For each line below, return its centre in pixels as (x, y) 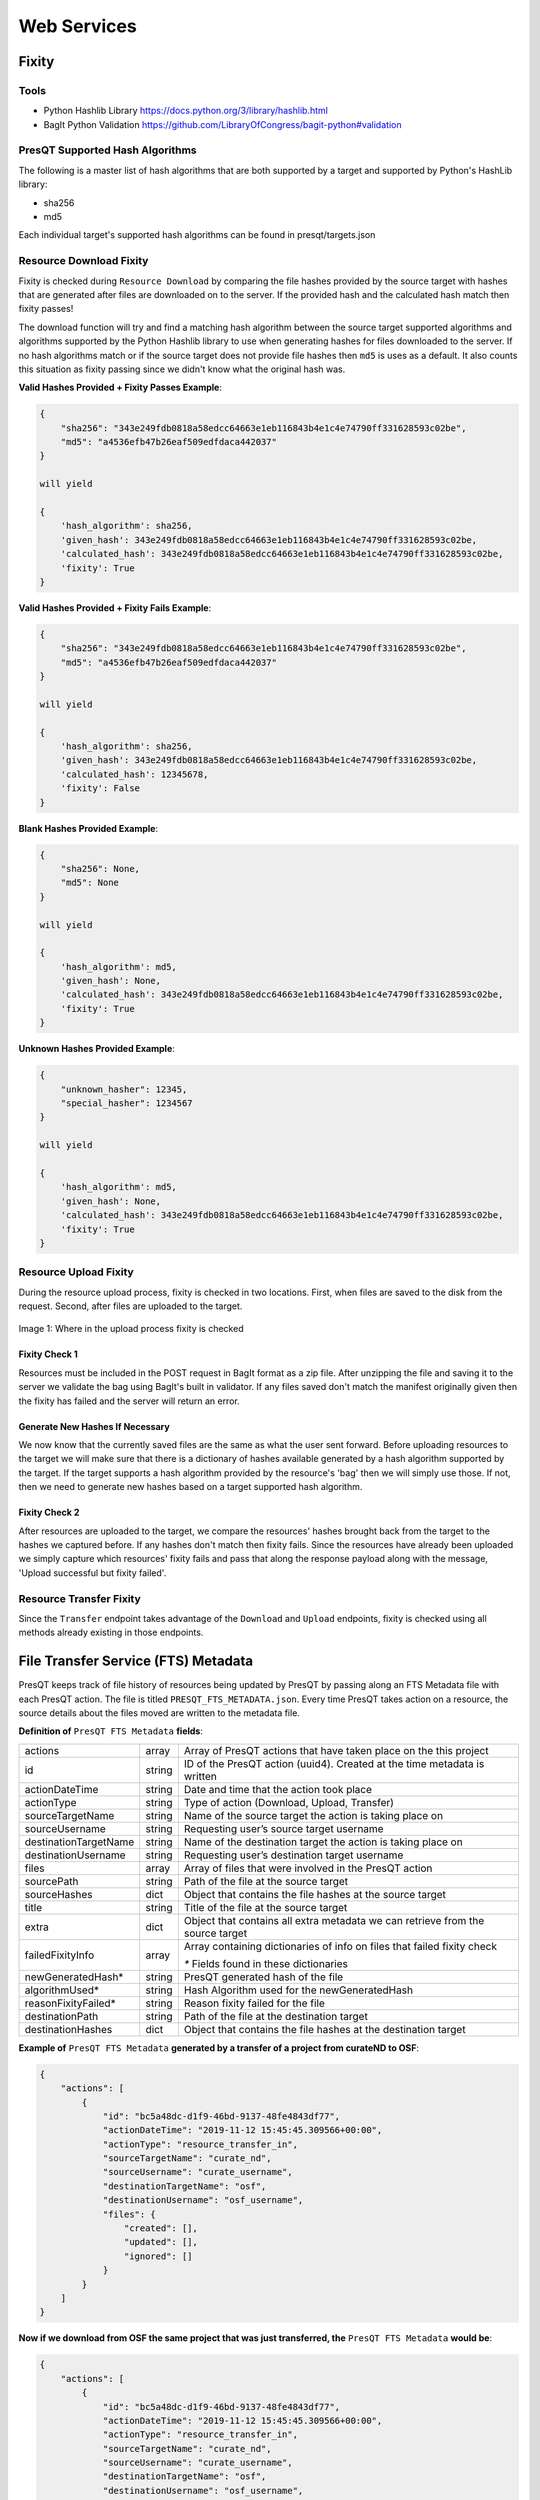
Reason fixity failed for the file (254, 2003)
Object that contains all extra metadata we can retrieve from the (334, 1920)
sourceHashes (59, 1894)
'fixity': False (100, 788)
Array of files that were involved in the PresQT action (308, 1868)
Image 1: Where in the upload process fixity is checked (131, 1329)
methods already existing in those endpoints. (111, 1632)
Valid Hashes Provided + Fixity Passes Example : (120, 387)
